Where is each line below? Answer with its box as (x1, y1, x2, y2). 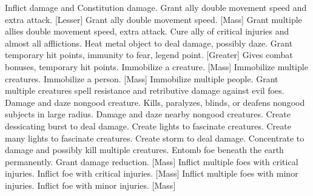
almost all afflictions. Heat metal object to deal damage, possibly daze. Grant (5, 36, 293, 49)
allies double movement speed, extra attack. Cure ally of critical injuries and (5, 25, 289, 38)
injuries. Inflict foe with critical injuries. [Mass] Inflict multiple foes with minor (5, 167, 298, 180)
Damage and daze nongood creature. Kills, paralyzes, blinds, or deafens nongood (5, 96, 305, 108)
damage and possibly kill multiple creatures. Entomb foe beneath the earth (5, 143, 284, 156)
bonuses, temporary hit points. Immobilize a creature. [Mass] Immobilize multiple (5, 60, 308, 73)
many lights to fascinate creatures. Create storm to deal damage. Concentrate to (5, 131, 305, 144)
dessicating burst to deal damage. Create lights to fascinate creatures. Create (5, 119, 291, 132)
